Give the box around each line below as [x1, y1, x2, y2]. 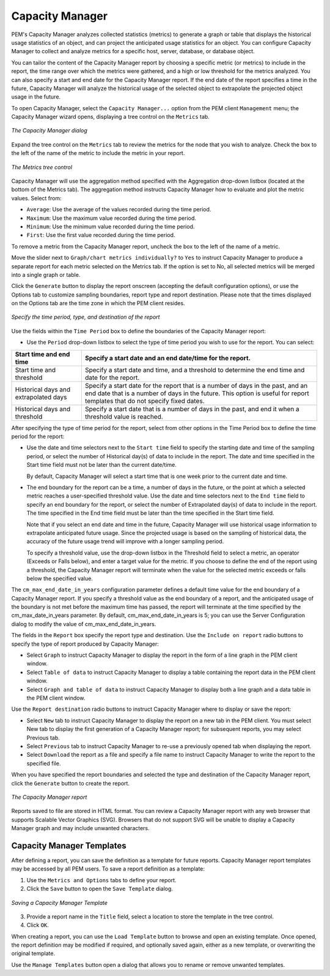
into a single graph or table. [11, 271, 81, 278]
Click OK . [26, 921, 49, 929]
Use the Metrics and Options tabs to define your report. [26, 876, 177, 883]
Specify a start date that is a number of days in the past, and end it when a [84, 404, 299, 413]
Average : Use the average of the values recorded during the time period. [26, 206, 211, 213]
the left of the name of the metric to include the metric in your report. [11, 149, 185, 157]
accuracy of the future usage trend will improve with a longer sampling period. [26, 538, 224, 545]
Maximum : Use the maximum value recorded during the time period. [26, 214, 197, 222]
